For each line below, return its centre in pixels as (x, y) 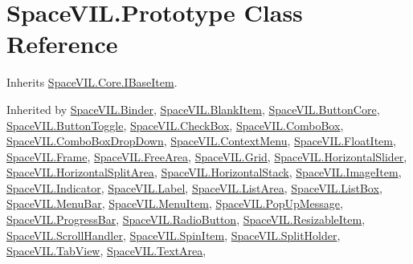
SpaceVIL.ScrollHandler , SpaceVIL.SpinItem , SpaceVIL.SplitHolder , (174, 235)
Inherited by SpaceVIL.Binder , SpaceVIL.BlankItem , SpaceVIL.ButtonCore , (193, 109)
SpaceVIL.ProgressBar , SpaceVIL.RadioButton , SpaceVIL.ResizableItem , (186, 219)
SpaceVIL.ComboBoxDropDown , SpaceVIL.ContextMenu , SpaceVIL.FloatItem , (201, 141)
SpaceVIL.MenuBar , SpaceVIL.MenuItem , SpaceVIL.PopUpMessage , (175, 203)
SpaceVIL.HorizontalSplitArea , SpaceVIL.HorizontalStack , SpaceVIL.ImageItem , (204, 172)
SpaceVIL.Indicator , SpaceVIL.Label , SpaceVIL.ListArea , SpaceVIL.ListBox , (194, 187)
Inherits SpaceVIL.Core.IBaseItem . (92, 82)
